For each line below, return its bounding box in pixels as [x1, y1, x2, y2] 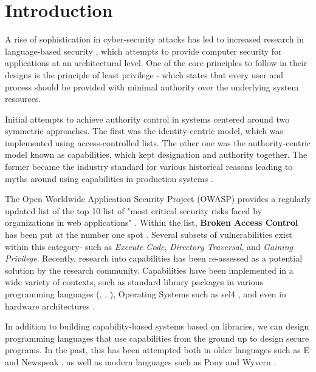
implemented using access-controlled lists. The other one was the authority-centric [5, 136, 311, 149]
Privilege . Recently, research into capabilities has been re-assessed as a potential [5, 252, 303, 265]
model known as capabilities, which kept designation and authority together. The [5, 148, 307, 161]
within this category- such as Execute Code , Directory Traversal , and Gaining [5, 240, 293, 252]
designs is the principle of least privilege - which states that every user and [5, 68, 283, 81]
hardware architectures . [5, 299, 95, 312]
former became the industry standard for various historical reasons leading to [5, 160, 293, 173]
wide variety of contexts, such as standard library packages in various [5, 276, 263, 288]
